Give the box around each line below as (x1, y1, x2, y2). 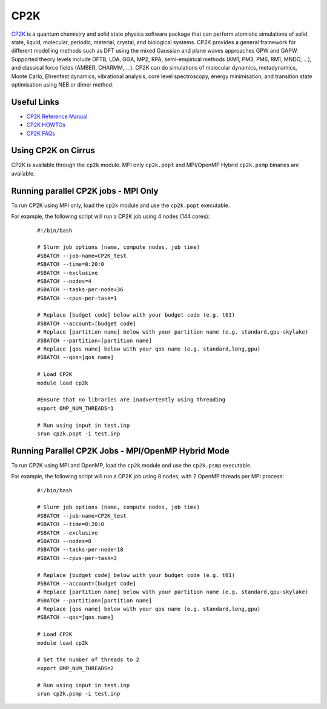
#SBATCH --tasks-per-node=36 (37, 286, 124, 293)
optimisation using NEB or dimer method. (11, 81, 114, 88)
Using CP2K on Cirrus (11, 145, 95, 156)
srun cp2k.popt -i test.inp (37, 430, 121, 437)
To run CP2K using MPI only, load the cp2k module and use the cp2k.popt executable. (11, 202, 230, 209)
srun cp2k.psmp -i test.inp (37, 690, 121, 697)
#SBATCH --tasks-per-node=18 (37, 546, 124, 553)
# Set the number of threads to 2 (37, 656, 139, 663)
